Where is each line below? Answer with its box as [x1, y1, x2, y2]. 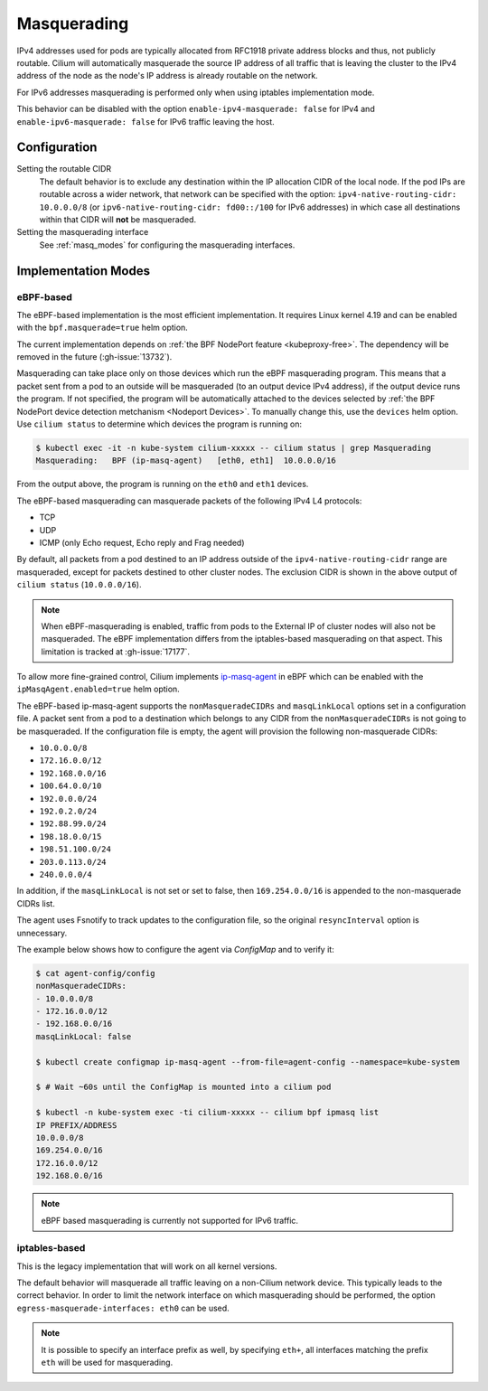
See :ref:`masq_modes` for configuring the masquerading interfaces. [39, 240, 296, 250]
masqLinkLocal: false [35, 1031, 132, 1041]
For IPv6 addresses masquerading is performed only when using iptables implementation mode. [16, 87, 375, 98]
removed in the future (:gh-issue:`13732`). [16, 352, 173, 362]
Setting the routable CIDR [16, 164, 112, 174]
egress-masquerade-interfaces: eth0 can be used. [16, 1302, 230, 1313]
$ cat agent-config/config [35, 968, 155, 978]
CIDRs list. [16, 898, 56, 908]
